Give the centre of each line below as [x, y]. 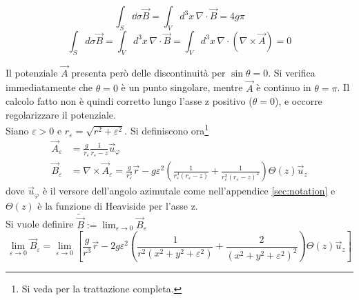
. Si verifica [292, 72]
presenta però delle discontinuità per [148, 72]
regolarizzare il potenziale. [61, 114]
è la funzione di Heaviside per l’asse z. [118, 205]
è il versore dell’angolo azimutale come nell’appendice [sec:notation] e [189, 191]
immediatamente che [49, 87]
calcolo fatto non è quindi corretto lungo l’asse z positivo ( [129, 101]
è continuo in [284, 87]
